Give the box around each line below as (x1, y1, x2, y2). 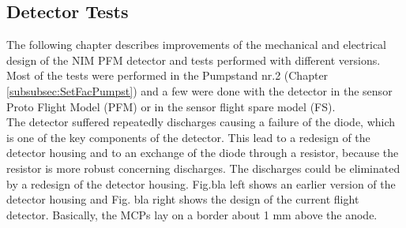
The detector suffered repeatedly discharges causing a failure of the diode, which (6, 114, 396, 130)
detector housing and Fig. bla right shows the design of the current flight (6, 191, 359, 207)
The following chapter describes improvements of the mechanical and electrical (6, 36, 387, 53)
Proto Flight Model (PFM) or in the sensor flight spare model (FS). (6, 98, 336, 114)
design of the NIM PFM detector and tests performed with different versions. (6, 51, 381, 68)
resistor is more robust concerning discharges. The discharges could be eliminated (6, 159, 400, 176)
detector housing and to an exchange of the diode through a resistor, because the (6, 144, 399, 161)
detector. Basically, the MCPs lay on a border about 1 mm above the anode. (6, 206, 378, 222)
